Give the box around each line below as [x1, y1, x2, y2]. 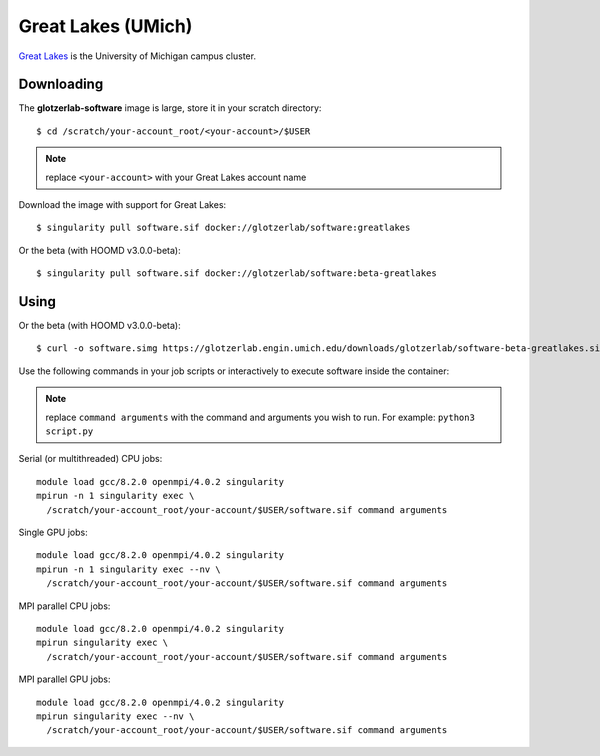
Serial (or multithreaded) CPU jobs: [18, 453, 163, 465]
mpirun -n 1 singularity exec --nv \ [36, 563, 222, 575]
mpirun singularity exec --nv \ [36, 710, 195, 722]
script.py [45, 426, 94, 437]
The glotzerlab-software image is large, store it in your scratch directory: [18, 102, 322, 114]
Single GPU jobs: [18, 526, 89, 538]
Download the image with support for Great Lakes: [18, 199, 227, 211]
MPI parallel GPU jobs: [18, 673, 111, 685]
